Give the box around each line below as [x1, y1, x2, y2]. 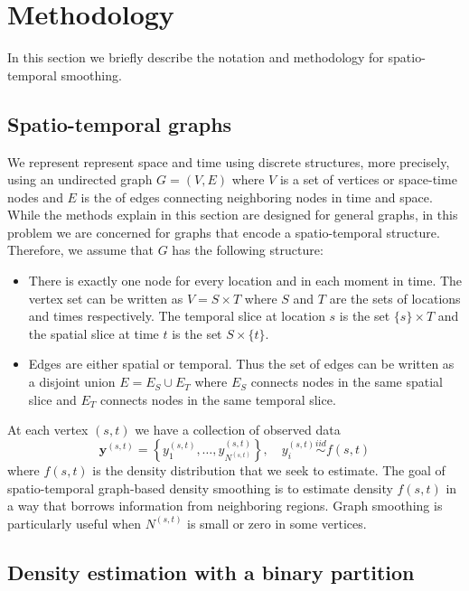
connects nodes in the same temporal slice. [99, 389, 336, 408]
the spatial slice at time [28, 324, 159, 342]
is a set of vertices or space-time [279, 170, 457, 189]
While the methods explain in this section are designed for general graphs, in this [7, 205, 458, 224]
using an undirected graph [7, 170, 153, 189]
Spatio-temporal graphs [7, 109, 232, 137]
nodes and [7, 187, 63, 206]
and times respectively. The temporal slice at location [28, 306, 325, 325]
